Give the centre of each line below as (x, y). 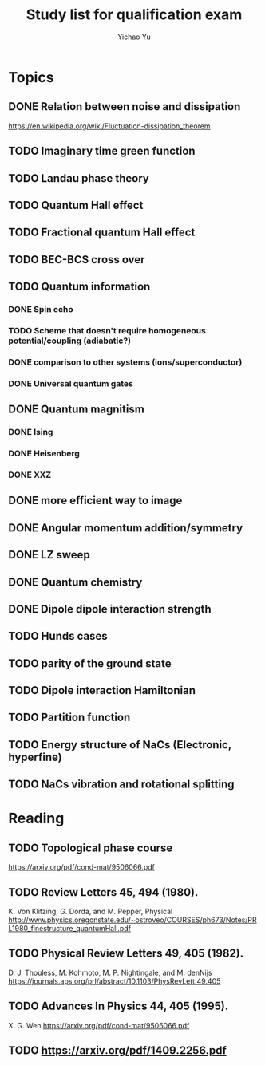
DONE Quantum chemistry (75, 582)
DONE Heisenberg (44, 454)
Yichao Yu (134, 37)
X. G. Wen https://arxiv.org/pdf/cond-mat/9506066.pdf (99, 1025)
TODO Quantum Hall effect (76, 205)
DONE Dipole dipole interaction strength (110, 609)
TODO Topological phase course (91, 848)
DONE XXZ (30, 475)
